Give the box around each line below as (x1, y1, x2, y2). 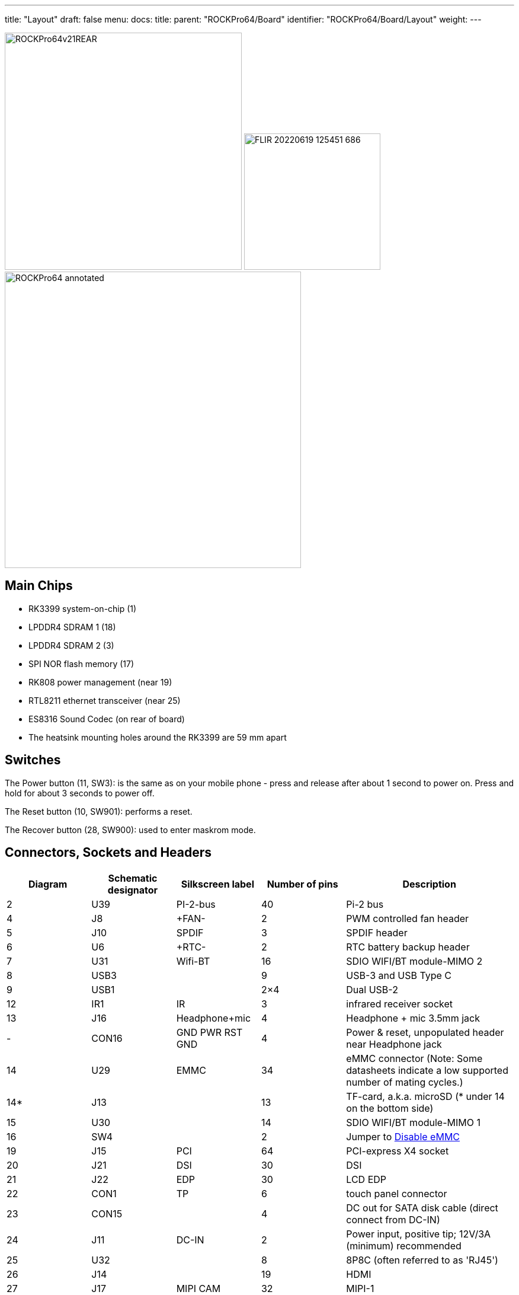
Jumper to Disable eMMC (346, 1130, 460, 1143)
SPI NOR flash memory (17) (28, 658, 134, 669)
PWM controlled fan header (346, 912, 469, 924)
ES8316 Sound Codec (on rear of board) (28, 713, 185, 724)
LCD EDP (346, 1173, 387, 1185)
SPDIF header (346, 926, 408, 939)
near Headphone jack (346, 1038, 442, 1050)
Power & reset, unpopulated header (346, 1026, 504, 1038)
